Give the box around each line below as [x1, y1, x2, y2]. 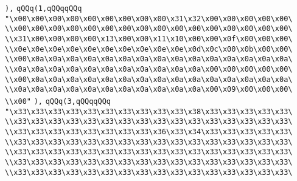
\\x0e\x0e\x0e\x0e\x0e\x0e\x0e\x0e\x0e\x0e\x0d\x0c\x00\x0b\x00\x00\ [5, 44, 293, 53]
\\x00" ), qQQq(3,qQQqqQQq [5, 97, 111, 106]
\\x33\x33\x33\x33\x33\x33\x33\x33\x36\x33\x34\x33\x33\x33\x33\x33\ [5, 127, 293, 136]
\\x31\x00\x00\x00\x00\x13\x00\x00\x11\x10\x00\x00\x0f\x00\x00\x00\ [5, 34, 293, 43]
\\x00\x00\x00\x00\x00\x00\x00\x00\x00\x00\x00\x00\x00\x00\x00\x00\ [5, 24, 293, 33]
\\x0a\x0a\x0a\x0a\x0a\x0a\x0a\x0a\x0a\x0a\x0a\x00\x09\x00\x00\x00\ [5, 85, 293, 94]
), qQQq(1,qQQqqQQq [5, 4, 82, 13]
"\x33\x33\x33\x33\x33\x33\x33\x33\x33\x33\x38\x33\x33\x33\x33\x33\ [5, 107, 293, 116]
